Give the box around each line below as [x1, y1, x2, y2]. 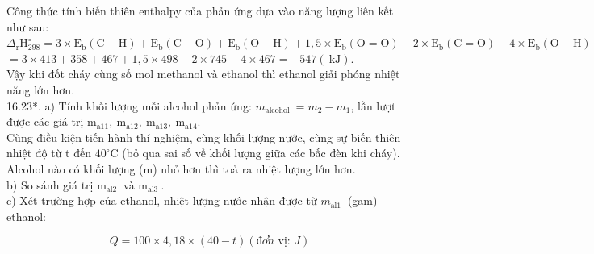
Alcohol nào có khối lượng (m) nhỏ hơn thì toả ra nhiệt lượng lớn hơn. [6, 160, 356, 177]
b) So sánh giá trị [6, 176, 94, 193]
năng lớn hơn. [6, 81, 75, 98]
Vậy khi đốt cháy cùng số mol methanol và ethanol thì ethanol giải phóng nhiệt [6, 65, 400, 82]
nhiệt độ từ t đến [6, 144, 92, 161]
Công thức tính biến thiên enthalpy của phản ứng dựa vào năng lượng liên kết [6, 2, 394, 19]
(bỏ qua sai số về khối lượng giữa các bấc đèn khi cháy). [122, 144, 400, 161]
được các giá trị [6, 113, 84, 130]
